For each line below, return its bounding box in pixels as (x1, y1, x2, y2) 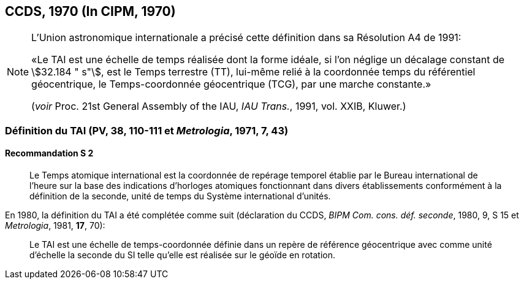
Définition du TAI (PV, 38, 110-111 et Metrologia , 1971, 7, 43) (5, 124, 289, 137)
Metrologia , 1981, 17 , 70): (5, 220, 105, 231)
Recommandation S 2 (5, 148, 94, 159)
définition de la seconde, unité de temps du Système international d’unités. (29, 191, 331, 202)
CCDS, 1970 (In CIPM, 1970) (5, 4, 176, 19)
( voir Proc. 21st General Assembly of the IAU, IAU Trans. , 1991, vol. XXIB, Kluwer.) (31, 100, 406, 113)
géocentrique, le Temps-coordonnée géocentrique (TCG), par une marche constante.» (31, 78, 431, 91)
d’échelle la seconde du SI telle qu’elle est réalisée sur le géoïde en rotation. (29, 250, 335, 261)
